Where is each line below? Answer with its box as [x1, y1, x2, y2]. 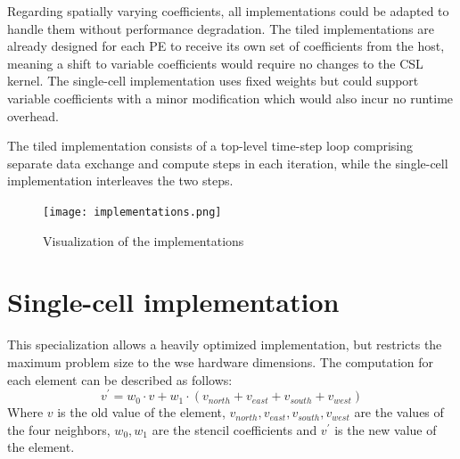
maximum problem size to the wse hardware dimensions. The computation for [7, 352, 433, 371]
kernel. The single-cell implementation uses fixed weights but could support [7, 71, 419, 90]
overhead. [7, 106, 59, 125]
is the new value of [334, 420, 437, 439]
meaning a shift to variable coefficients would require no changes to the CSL [7, 53, 423, 72]
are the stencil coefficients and [152, 420, 317, 439]
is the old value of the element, [57, 403, 226, 422]
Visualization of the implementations [43, 231, 244, 250]
